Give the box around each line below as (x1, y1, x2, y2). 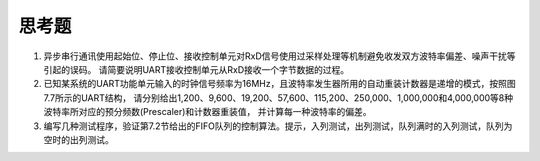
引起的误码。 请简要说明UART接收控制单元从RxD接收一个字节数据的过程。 (43, 63, 350, 75)
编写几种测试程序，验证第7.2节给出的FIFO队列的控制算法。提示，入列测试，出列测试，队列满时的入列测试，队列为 (43, 120, 513, 132)
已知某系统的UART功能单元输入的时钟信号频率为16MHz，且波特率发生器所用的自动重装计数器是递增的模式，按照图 (43, 78, 517, 90)
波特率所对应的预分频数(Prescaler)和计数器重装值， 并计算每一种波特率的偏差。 (43, 106, 372, 118)
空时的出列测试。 (43, 133, 114, 145)
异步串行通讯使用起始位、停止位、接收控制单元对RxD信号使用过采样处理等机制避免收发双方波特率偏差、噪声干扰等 (43, 50, 516, 62)
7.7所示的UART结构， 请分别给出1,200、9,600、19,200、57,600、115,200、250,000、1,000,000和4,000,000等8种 (43, 91, 514, 104)
